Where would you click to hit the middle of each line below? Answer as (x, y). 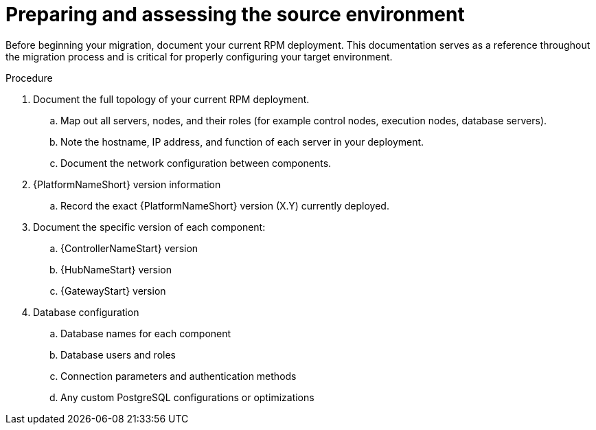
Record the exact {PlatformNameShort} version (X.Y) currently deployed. (225, 205)
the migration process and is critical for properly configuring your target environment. (199, 56)
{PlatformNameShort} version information (127, 184)
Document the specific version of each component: (149, 227)
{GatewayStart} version (113, 291)
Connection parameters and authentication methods (179, 376)
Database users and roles (118, 354)
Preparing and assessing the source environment (235, 14)
